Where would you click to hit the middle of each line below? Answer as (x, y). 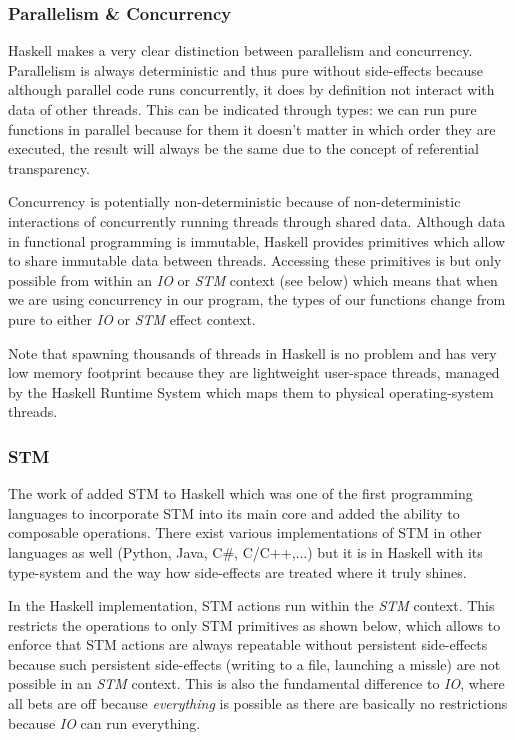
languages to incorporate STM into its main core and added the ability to (234, 512)
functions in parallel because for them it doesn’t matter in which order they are (252, 128)
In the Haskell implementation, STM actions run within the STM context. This (251, 605)
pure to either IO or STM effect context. (132, 318)
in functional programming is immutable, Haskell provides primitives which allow (257, 240)
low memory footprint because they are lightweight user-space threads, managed (254, 372)
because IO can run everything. (104, 722)
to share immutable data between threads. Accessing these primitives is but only (255, 260)
